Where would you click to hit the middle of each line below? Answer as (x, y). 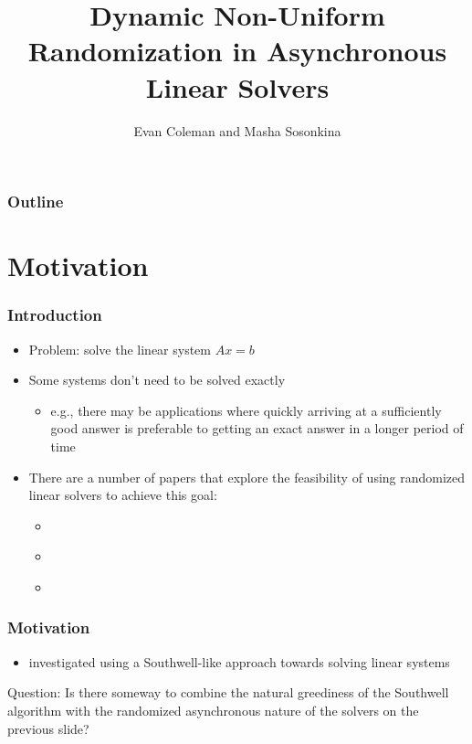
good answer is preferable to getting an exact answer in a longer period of (257, 428)
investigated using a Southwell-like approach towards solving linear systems (239, 661)
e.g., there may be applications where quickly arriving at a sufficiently (246, 410)
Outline (36, 202)
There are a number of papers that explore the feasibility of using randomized (247, 477)
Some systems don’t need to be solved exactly (157, 380)
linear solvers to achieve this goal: (123, 495)
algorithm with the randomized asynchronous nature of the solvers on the (213, 710)
